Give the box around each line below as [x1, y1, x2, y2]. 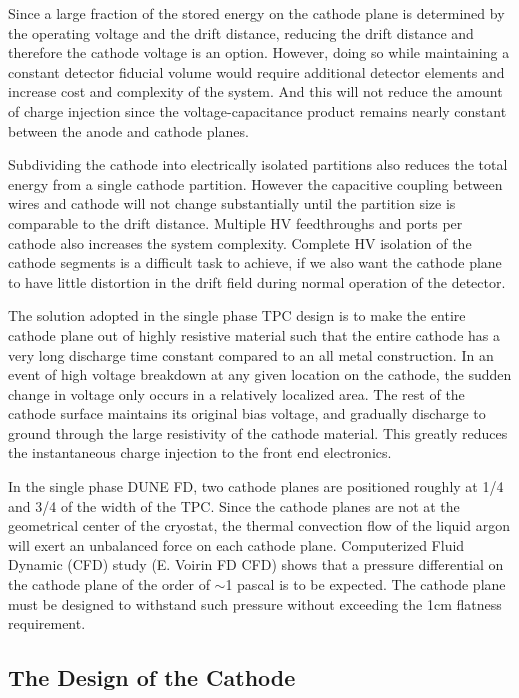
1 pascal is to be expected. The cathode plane [225, 574, 506, 595]
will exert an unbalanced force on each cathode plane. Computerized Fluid [8, 534, 465, 555]
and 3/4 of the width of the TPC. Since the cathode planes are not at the [8, 495, 460, 516]
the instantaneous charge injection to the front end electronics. [8, 442, 392, 463]
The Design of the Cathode [8, 662, 296, 693]
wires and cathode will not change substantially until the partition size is [8, 193, 456, 214]
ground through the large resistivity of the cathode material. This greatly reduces [8, 422, 508, 443]
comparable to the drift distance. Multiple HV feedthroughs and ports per [8, 212, 463, 233]
